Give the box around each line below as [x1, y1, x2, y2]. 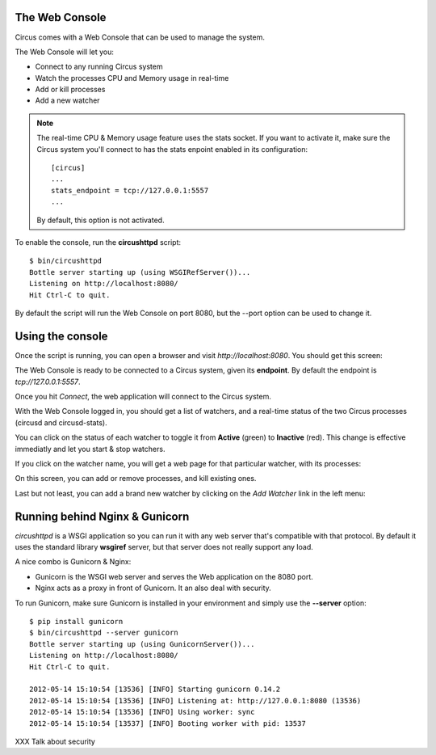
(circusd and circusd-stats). [15, 417, 108, 428]
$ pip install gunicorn [29, 617, 124, 626]
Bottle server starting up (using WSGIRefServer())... [29, 268, 251, 276]
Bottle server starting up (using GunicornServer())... [29, 639, 255, 648]
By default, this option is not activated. [36, 215, 165, 225]
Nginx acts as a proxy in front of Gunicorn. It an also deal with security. [35, 583, 272, 593]
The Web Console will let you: [15, 47, 115, 57]
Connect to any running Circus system [35, 61, 163, 72]
